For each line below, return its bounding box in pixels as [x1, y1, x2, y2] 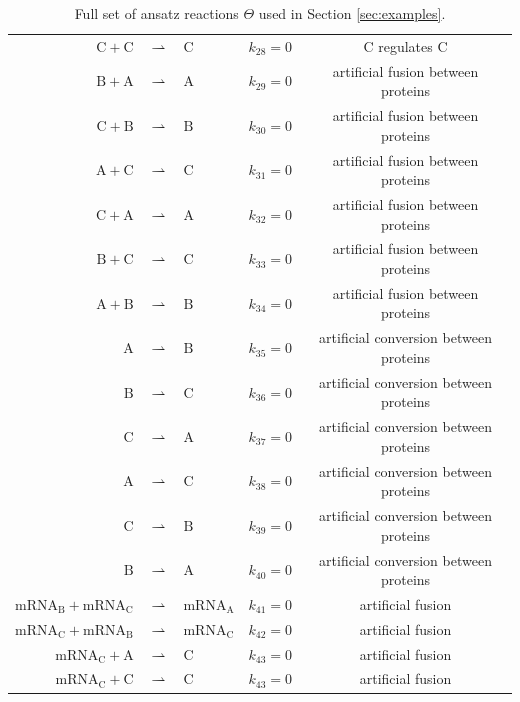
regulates [378, 35, 433, 56]
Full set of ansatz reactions [74, 3, 239, 23]
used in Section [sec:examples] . [258, 3, 446, 23]
